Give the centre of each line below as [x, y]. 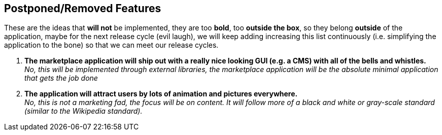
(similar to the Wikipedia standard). [83, 111]
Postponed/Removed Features [83, 8]
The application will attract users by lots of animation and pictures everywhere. [161, 94]
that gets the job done [61, 78]
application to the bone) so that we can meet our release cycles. [111, 45]
